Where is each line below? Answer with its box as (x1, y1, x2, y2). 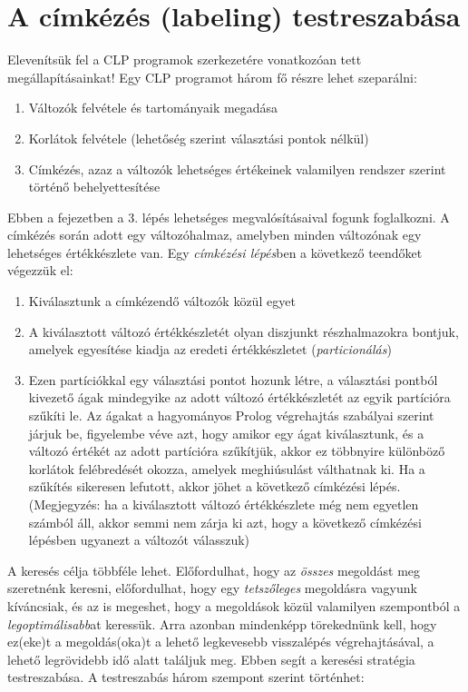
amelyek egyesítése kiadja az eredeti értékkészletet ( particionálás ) (28, 340, 392, 359)
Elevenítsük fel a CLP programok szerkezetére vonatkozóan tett (7, 50, 362, 69)
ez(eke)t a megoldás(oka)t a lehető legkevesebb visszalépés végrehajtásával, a (7, 632, 434, 651)
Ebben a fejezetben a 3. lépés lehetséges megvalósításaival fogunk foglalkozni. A (7, 207, 450, 226)
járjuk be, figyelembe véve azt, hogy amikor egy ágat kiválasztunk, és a (28, 423, 424, 442)
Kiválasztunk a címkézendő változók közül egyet (28, 292, 296, 311)
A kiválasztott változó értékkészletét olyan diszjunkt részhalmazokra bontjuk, (28, 321, 459, 341)
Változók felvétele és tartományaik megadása (28, 98, 278, 117)
